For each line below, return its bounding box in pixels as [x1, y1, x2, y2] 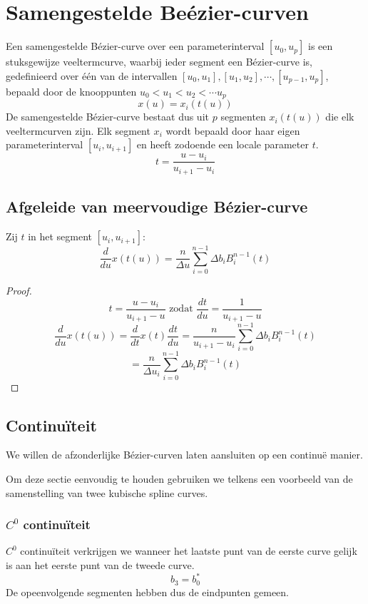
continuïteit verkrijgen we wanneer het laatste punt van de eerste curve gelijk [20, 543, 357, 558]
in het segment [28, 229, 93, 244]
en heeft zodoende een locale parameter [136, 137, 309, 152]
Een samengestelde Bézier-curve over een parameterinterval [6, 39, 265, 53]
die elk [325, 109, 354, 124]
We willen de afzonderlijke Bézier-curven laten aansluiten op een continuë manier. [6, 447, 363, 462]
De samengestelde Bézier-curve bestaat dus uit [6, 109, 209, 124]
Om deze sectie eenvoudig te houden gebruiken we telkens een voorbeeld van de [6, 471, 353, 486]
